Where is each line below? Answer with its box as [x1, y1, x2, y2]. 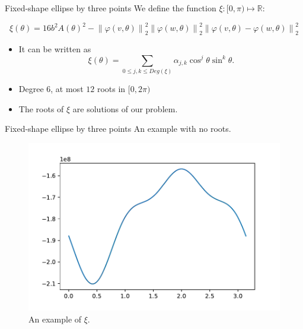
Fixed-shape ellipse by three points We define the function [5, 2, 216, 14]
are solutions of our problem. [72, 102, 178, 115]
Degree [18, 82, 44, 94]
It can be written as [18, 42, 91, 55]
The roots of [18, 102, 64, 115]
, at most [50, 82, 84, 94]
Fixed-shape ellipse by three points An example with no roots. [5, 122, 231, 135]
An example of [28, 312, 82, 325]
